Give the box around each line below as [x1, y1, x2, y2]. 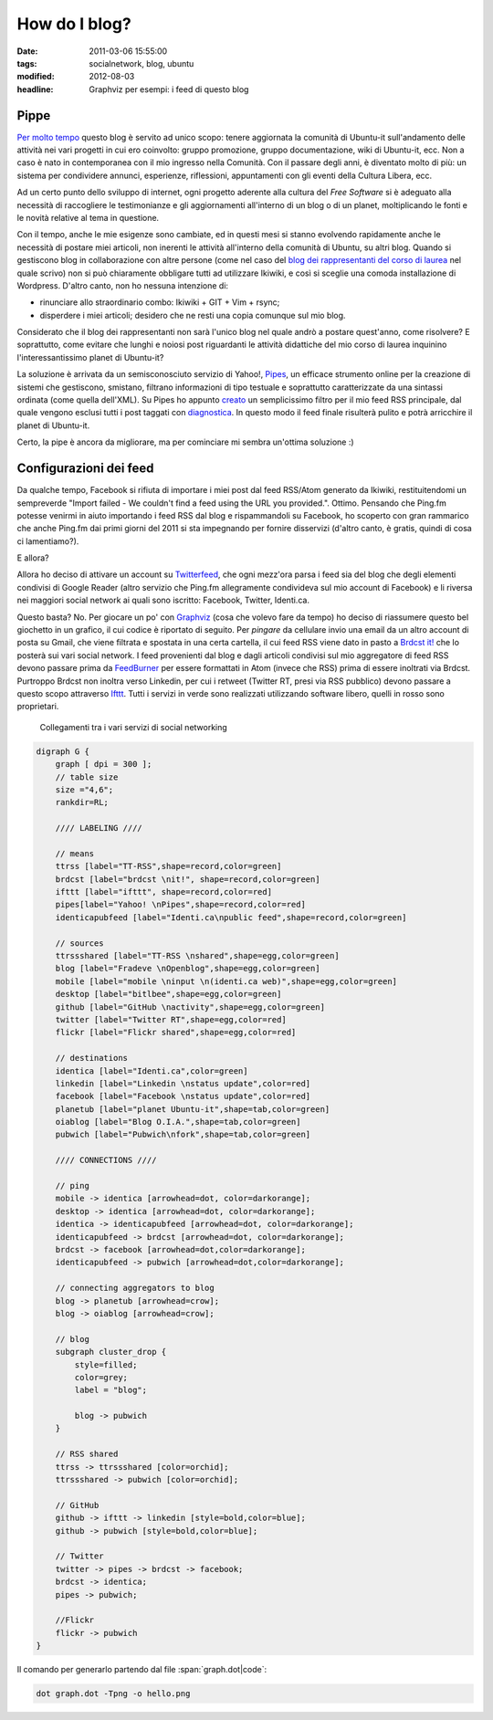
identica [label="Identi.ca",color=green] [55, 1065, 248, 1076]
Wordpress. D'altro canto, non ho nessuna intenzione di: [16, 279, 228, 291]
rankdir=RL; [55, 797, 110, 808]
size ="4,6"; [55, 784, 114, 794]
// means [55, 848, 95, 858]
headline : [16, 83, 54, 95]
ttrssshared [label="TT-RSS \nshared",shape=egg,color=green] [55, 950, 340, 960]
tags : [16, 58, 37, 68]
